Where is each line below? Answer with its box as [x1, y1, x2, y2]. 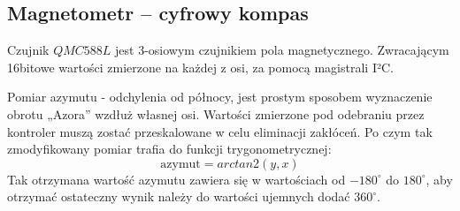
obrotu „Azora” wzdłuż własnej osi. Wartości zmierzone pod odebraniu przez [7, 104, 425, 123]
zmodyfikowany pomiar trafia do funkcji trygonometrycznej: [7, 139, 332, 158]
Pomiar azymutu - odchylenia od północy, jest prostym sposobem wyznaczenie [7, 87, 433, 106]
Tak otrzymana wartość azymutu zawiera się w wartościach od [7, 170, 346, 188]
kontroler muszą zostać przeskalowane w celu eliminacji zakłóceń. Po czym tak [7, 122, 433, 140]
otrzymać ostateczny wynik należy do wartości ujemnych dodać [7, 187, 350, 206]
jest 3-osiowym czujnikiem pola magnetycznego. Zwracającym [115, 41, 449, 59]
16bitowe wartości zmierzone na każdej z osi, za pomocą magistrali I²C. [7, 57, 394, 76]
